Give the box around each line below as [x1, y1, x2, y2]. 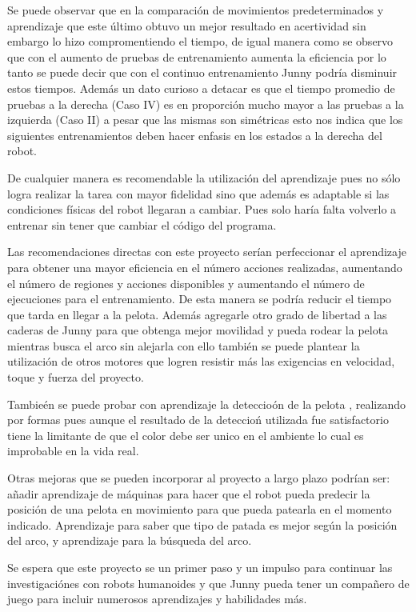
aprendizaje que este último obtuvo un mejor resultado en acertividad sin [7, 17, 366, 34]
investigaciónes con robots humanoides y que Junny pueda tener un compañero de [7, 574, 410, 591]
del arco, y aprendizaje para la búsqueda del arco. [7, 532, 252, 549]
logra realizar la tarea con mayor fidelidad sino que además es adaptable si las [7, 185, 390, 202]
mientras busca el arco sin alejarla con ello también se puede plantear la [7, 337, 360, 354]
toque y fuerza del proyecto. [7, 369, 144, 386]
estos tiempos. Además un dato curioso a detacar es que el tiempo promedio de [7, 79, 395, 96]
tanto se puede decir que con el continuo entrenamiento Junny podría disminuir [7, 64, 398, 81]
